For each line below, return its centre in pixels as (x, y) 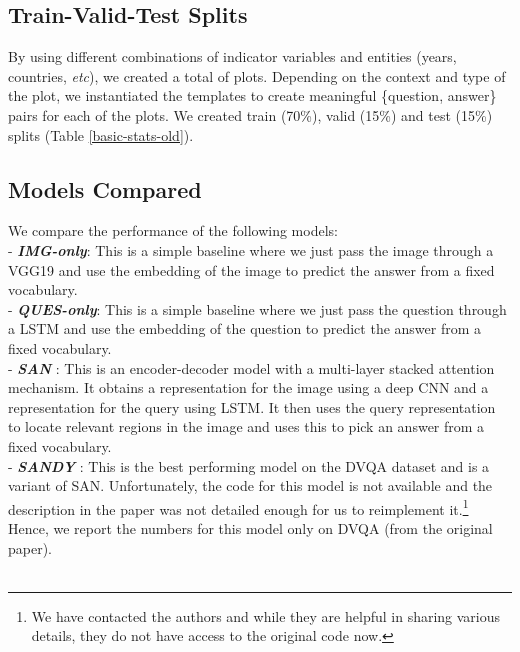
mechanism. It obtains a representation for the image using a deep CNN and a (248, 387)
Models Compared (105, 188)
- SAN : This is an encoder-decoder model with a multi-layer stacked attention (251, 367)
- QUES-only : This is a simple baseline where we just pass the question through (257, 308)
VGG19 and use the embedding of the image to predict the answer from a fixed (251, 269)
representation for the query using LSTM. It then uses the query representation (252, 406)
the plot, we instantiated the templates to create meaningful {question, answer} (252, 95)
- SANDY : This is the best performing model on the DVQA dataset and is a (249, 465)
